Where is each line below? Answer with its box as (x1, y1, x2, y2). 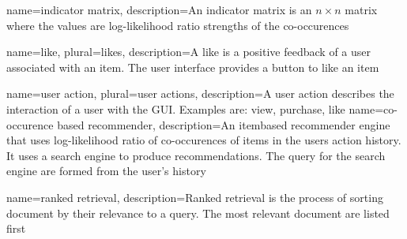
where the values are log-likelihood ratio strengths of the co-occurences (6, 17, 349, 33)
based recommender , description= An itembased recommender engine (57, 116, 390, 133)
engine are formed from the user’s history (6, 162, 206, 179)
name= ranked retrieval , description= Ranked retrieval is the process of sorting (6, 189, 383, 205)
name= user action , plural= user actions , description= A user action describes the (6, 85, 394, 102)
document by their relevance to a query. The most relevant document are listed (6, 204, 390, 221)
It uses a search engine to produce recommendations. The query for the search (6, 147, 386, 163)
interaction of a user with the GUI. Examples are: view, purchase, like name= (6, 100, 384, 117)
